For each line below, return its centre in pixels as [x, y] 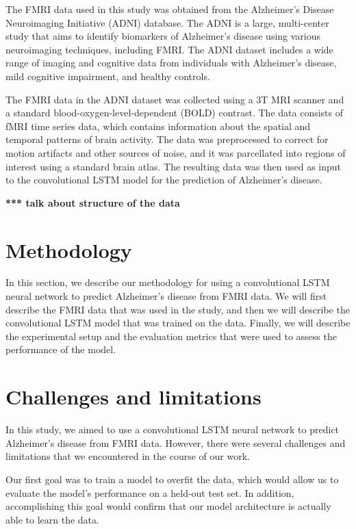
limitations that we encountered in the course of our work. [128, 456]
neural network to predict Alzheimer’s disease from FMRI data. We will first [166, 296]
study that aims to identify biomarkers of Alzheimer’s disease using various [163, 36]
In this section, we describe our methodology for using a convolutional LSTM [168, 282]
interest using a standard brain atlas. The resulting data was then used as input [174, 166]
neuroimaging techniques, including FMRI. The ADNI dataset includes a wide [169, 49]
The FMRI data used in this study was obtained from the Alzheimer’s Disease [170, 9]
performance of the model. [61, 349]
